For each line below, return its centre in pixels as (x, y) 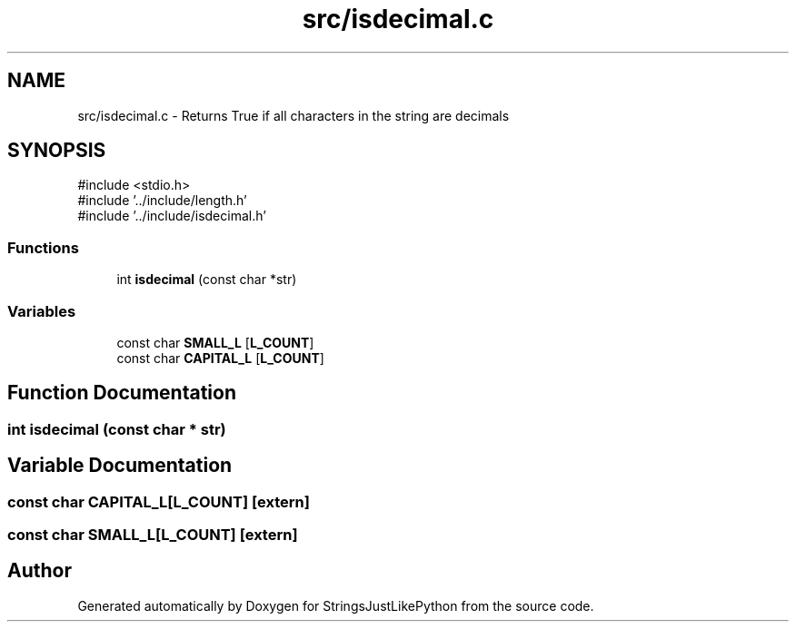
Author (40, 571)
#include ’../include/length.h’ (162, 201)
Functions (43, 247)
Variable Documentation (120, 466)
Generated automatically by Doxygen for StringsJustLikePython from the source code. (336, 605)
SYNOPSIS (57, 151)
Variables (42, 311)
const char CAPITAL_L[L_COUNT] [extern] (159, 501)
